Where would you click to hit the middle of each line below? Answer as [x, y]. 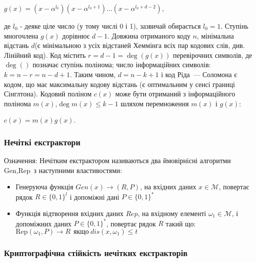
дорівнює [76, 35]
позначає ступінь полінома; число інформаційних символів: [122, 65]
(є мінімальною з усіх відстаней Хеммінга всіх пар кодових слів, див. [140, 45]
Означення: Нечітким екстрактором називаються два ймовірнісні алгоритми [118, 160]
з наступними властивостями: [78, 170]
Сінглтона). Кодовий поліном [48, 94]
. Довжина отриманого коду [149, 35]
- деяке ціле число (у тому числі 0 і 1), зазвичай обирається [110, 26]
